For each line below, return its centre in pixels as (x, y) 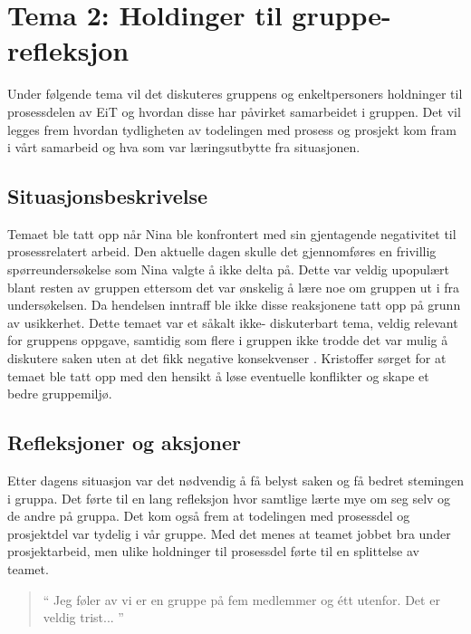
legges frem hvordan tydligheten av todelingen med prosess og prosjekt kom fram (232, 129)
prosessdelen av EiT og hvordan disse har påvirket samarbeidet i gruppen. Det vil (234, 111)
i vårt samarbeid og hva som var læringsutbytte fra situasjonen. (184, 147)
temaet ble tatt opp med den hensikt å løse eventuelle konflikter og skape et (218, 375)
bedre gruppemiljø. (60, 394)
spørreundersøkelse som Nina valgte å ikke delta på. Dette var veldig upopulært (228, 269)
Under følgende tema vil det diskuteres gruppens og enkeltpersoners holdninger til (235, 94)
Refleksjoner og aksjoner (124, 442)
